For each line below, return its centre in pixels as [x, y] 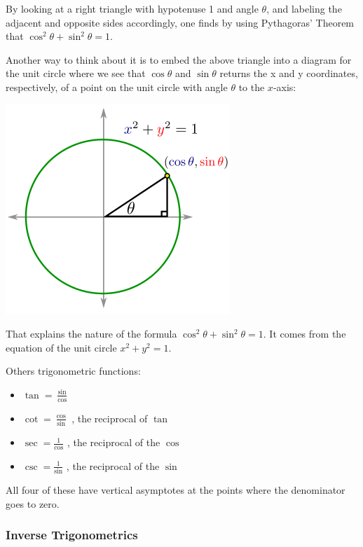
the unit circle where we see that [76, 73]
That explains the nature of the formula [91, 334]
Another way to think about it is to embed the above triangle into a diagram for [179, 59]
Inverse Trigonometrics [72, 535]
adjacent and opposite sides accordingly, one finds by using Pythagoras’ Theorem [180, 22]
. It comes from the [304, 334]
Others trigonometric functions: [73, 371]
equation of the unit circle [61, 347]
